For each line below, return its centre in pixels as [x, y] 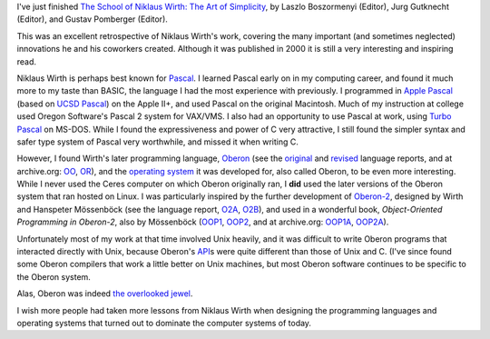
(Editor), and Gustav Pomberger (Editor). [92, 19]
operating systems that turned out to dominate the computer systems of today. [164, 323]
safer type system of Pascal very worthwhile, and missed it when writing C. [157, 142]
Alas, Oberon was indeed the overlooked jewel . [105, 294]
